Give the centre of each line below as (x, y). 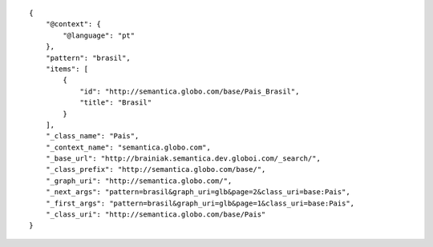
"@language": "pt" (99, 35)
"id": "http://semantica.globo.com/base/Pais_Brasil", (190, 91)
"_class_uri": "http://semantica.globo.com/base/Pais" (156, 215)
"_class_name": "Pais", (92, 136)
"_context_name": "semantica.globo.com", (128, 147)
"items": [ (67, 69)
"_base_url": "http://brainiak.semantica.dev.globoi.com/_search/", (183, 159)
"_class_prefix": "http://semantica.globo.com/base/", (156, 169)
